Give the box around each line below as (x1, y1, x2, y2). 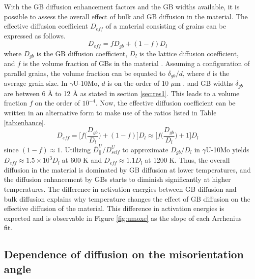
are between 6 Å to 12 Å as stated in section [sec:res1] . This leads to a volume (4, 88, 240, 98)
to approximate (122, 144, 169, 154)
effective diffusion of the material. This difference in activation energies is (4, 203, 224, 213)
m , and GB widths (175, 78, 233, 88)
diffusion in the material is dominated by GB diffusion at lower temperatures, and (4, 164, 251, 174)
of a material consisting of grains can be (106, 21, 226, 31)
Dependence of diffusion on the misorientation (4, 246, 244, 262)
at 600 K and (62, 155, 102, 165)
